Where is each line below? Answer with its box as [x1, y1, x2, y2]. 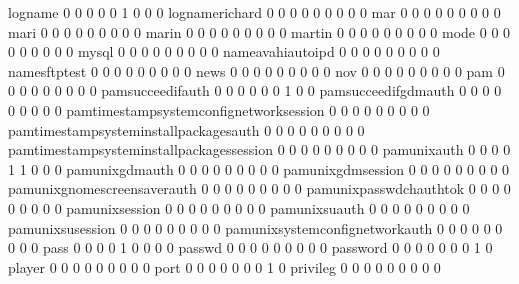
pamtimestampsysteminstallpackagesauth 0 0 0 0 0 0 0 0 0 [8, 119, 365, 140]
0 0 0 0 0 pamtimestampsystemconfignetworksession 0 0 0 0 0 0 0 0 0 [8, 99, 430, 120]
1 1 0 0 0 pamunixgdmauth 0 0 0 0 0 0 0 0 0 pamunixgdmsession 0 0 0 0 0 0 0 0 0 [8, 158, 510, 179]
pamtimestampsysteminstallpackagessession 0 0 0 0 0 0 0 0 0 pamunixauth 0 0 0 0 [8, 139, 511, 160]
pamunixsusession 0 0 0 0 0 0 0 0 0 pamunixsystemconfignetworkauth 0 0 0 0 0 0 [8, 217, 503, 238]
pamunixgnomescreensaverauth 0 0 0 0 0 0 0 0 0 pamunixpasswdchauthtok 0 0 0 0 [8, 178, 511, 199]
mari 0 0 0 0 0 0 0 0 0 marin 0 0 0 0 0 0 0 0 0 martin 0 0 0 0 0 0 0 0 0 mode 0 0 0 [8, 21, 511, 42]
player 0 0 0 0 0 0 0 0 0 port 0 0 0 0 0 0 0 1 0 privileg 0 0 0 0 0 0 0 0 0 [8, 256, 441, 277]
